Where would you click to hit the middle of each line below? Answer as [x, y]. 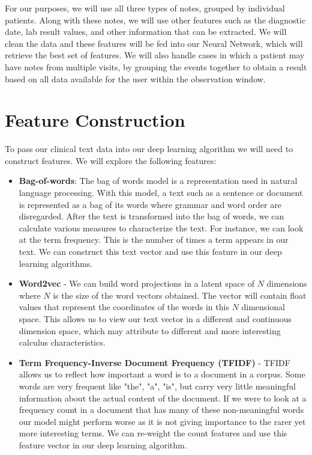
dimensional [263, 307]
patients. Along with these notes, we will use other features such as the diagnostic [155, 20]
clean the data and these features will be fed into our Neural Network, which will [154, 43]
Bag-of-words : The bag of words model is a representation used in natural [158, 181]
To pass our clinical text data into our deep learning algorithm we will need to [149, 149]
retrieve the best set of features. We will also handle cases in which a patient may [155, 55]
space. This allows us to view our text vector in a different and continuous [155, 319]
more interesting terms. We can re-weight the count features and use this [153, 433]
